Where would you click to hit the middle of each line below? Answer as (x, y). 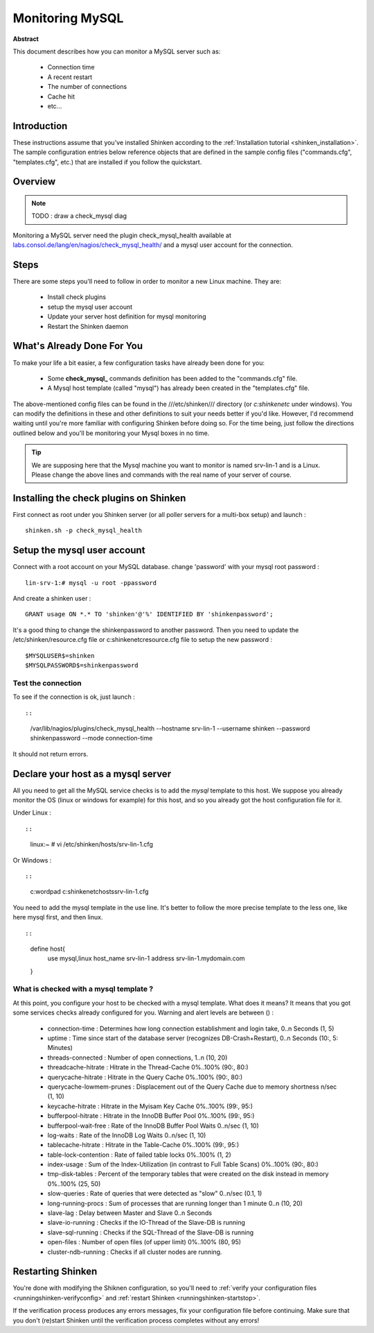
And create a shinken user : (52, 598)
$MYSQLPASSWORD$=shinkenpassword (82, 665)
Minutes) (60, 1048)
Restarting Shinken (55, 1272)
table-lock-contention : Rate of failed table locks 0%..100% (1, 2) (139, 1155)
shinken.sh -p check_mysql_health (83, 530)
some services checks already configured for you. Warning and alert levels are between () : (143, 1012)
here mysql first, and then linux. (58, 917)
